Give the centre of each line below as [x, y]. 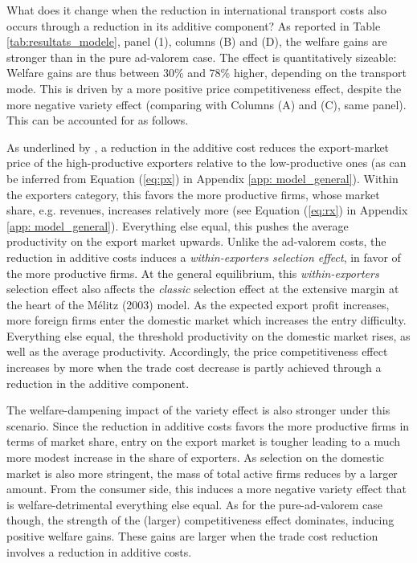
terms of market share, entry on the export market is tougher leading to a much [204, 441]
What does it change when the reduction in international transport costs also [197, 10]
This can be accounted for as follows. [98, 120]
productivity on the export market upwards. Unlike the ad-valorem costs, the [196, 241]
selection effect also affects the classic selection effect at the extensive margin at [203, 289]
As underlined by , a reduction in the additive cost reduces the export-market [198, 147]
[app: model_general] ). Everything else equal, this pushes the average [178, 225]
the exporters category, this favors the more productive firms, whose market [193, 194]
